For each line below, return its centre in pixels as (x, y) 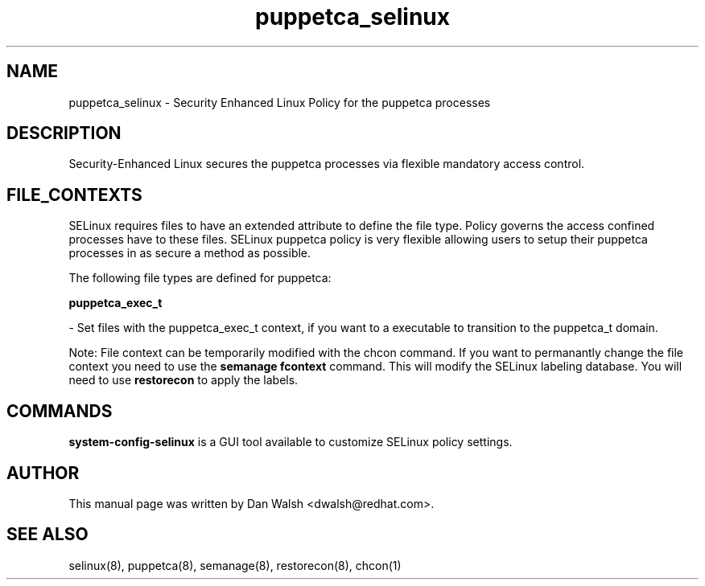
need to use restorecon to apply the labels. (183, 380)
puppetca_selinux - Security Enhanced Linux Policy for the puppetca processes (280, 102)
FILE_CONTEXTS (74, 195)
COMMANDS (60, 411)
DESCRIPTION (64, 133)
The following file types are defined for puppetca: (200, 278)
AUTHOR (43, 473)
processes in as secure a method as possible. (190, 253)
